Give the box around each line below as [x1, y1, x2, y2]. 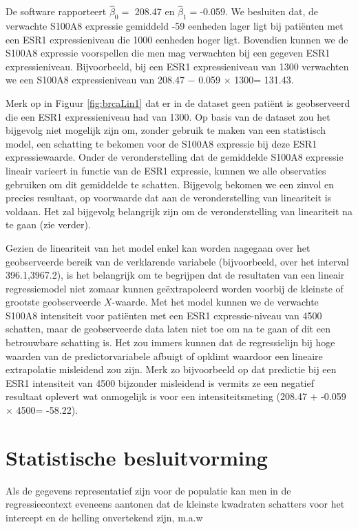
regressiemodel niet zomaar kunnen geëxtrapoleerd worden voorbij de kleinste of [6, 281, 344, 295]
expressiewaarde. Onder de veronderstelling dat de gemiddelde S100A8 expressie [6, 150, 344, 164]
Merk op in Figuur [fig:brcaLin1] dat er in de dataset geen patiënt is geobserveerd [6, 95, 350, 110]
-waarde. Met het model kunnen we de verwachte [112, 295, 319, 309]
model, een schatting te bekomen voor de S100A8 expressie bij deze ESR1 [6, 136, 317, 150]
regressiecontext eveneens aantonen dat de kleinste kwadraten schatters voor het [6, 497, 345, 511]
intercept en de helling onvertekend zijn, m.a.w [6, 510, 203, 524]
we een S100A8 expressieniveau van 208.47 [6, 72, 185, 87]
